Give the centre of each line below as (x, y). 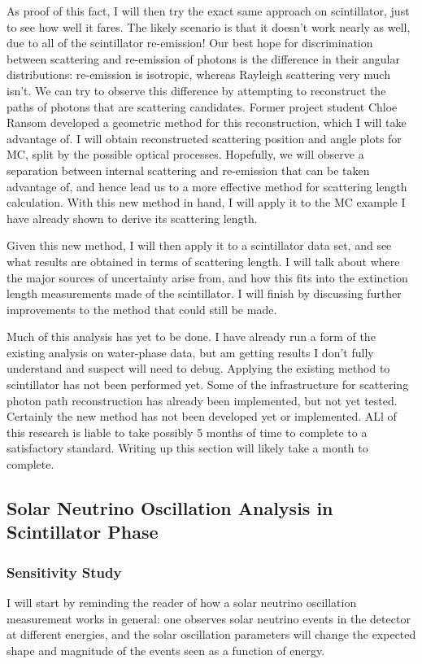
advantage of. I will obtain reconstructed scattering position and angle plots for (204, 138)
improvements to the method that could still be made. (142, 309)
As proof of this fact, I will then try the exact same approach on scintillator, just (208, 11)
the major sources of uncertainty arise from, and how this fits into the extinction (207, 277)
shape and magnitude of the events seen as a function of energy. (166, 650)
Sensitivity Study (64, 572)
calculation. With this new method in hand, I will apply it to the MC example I (206, 202)
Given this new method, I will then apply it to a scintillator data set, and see (199, 245)
